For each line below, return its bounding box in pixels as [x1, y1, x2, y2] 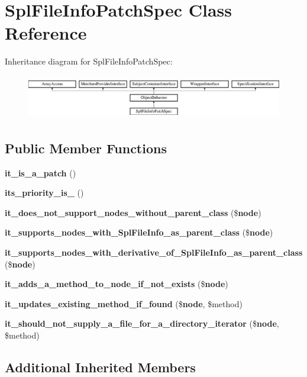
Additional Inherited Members [5, 357, 196, 376]
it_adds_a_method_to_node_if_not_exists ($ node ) [5, 278, 228, 290]
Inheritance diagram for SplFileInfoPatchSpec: [5, 55, 173, 67]
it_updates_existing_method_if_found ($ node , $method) [5, 297, 243, 310]
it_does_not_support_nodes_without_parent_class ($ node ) [5, 206, 261, 218]
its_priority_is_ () [5, 186, 84, 199]
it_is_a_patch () [5, 166, 76, 179]
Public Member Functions [5, 138, 167, 157]
